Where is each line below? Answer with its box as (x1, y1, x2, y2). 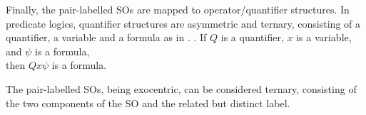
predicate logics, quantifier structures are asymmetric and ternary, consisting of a (6, 16, 360, 31)
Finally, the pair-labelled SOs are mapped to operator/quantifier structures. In (6, 2, 350, 16)
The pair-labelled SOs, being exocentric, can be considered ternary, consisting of (6, 81, 357, 96)
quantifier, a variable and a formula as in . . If (6, 30, 207, 45)
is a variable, (296, 30, 352, 45)
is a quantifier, (220, 30, 284, 45)
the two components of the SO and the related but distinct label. (6, 95, 290, 110)
